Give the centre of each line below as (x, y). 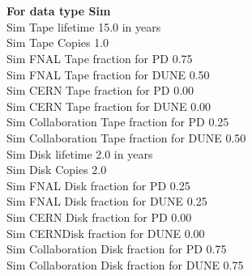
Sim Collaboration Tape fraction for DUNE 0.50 (126, 137)
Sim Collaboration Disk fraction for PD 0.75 (117, 249)
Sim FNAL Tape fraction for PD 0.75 (100, 58)
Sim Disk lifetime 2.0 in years (80, 153)
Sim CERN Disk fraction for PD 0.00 (99, 217)
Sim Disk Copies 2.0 (57, 170)
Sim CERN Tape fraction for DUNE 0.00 (109, 106)
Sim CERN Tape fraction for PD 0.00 (100, 90)
